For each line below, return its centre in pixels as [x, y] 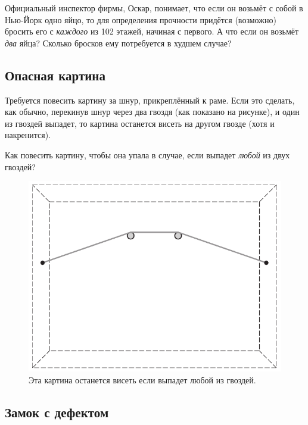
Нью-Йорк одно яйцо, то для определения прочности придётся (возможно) [141, 19]
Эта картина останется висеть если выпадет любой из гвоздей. [142, 379]
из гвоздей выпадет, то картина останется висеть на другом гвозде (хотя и [140, 123]
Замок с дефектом [57, 412]
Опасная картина [55, 75]
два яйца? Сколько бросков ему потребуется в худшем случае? [118, 43]
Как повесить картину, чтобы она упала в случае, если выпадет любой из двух [147, 154]
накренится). [28, 135]
